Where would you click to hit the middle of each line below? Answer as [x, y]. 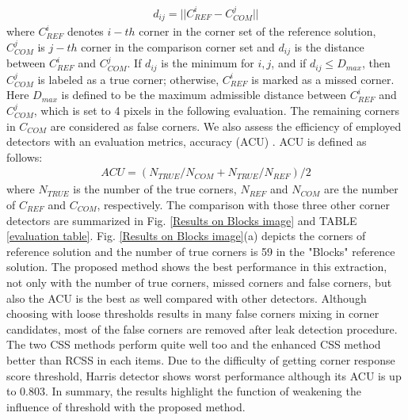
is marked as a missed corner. [323, 79]
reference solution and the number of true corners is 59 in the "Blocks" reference [201, 251]
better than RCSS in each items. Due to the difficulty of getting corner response [201, 359]
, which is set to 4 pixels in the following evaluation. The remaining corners [217, 110]
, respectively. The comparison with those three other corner [243, 204]
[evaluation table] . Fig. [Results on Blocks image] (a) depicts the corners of [186, 236]
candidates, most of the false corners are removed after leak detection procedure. [202, 328]
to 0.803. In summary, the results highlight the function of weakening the [184, 391]
